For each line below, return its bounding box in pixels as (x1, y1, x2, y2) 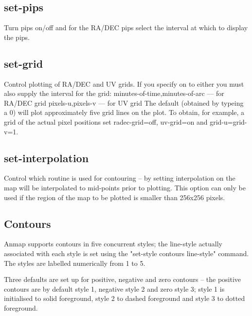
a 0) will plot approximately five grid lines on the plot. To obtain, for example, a (4, 107, 245, 117)
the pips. (4, 32, 30, 42)
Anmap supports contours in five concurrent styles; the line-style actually (4, 239, 223, 249)
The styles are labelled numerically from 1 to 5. (4, 258, 145, 268)
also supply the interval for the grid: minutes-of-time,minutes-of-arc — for (4, 88, 224, 98)
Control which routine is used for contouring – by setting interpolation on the (4, 173, 235, 183)
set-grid (4, 56, 43, 71)
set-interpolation (4, 150, 89, 165)
